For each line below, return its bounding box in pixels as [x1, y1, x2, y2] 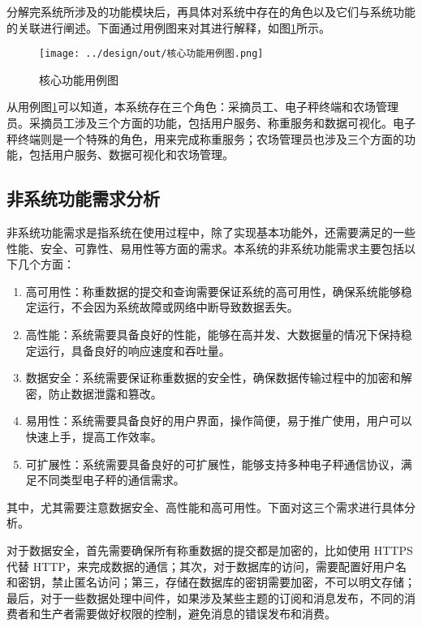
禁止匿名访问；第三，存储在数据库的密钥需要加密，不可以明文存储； [51, 573, 416, 590]
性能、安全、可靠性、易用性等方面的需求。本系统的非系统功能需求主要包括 [6, 239, 404, 256]
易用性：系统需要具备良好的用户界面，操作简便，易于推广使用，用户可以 [25, 412, 412, 429]
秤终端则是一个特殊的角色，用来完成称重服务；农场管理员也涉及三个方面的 [6, 130, 404, 147]
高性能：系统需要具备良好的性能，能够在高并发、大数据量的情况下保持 [25, 325, 401, 342]
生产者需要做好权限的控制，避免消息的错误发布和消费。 [40, 605, 336, 622]
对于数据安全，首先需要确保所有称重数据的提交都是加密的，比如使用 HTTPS [6, 541, 413, 558]
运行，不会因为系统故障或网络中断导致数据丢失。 [37, 298, 299, 316]
